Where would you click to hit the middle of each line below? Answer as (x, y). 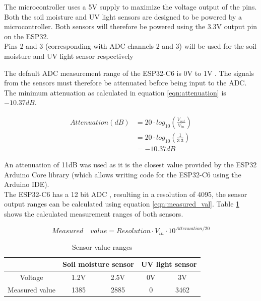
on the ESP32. (26, 36)
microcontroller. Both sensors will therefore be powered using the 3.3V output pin (131, 26)
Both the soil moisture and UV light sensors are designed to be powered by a (123, 16)
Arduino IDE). (27, 184)
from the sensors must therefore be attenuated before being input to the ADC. (125, 83)
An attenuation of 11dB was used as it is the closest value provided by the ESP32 (130, 165)
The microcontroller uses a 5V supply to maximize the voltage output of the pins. (130, 7)
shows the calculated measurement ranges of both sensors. (94, 214)
